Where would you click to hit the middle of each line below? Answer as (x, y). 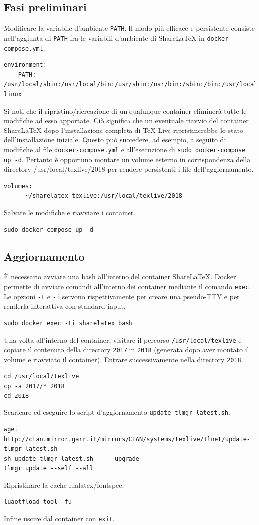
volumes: (18, 186)
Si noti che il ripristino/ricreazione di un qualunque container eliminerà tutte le (125, 110)
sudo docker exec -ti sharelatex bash (68, 323)
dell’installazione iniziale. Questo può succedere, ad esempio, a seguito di (115, 140)
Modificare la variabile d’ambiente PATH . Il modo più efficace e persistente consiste (129, 28)
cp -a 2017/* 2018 (34, 386)
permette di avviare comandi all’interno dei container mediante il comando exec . (128, 286)
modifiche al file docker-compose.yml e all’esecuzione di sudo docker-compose (125, 149)
